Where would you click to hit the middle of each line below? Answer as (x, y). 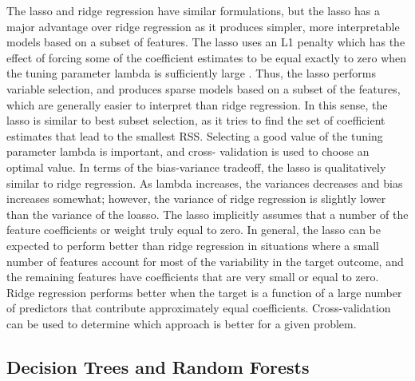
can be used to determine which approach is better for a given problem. (182, 323)
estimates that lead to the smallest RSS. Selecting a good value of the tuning (195, 135)
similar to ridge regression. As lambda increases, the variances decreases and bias (205, 183)
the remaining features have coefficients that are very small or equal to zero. (193, 277)
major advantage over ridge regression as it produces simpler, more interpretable (203, 26)
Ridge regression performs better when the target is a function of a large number (204, 292)
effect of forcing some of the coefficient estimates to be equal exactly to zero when (207, 57)
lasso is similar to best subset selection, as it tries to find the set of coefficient (196, 120)
